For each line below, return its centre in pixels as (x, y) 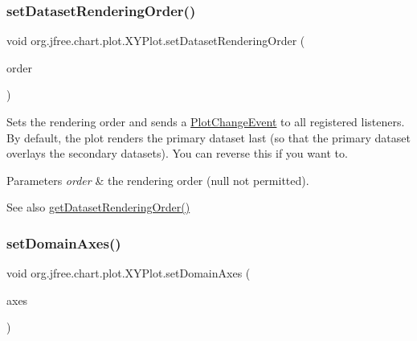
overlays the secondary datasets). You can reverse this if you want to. (177, 153)
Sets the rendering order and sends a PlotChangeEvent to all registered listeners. (206, 121)
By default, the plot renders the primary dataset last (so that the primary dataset (208, 137)
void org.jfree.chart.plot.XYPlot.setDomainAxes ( (129, 273)
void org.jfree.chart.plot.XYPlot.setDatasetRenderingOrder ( (156, 41)
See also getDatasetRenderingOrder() (98, 207)
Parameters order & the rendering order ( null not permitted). (158, 180)
